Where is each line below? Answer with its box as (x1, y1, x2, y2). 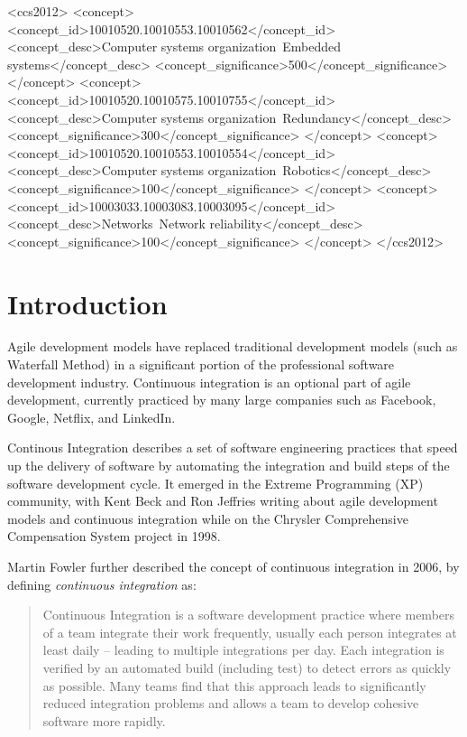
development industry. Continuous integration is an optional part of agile (7, 372, 411, 391)
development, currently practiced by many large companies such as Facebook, (7, 390, 436, 409)
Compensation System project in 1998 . (7, 527, 221, 546)
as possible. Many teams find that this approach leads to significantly (42, 676, 426, 695)
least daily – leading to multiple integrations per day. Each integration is (42, 640, 444, 659)
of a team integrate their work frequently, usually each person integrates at (42, 622, 457, 641)
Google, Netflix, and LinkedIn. (7, 407, 176, 426)
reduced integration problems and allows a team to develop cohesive (42, 694, 419, 713)
